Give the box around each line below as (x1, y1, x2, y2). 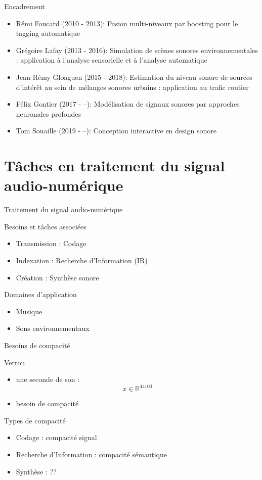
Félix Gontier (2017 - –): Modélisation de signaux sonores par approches (16, 99, 240, 109)
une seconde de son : (16, 374, 80, 385)
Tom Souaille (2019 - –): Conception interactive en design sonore (16, 125, 216, 136)
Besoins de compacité (4, 340, 70, 350)
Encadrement (4, 1, 45, 11)
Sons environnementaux (16, 323, 90, 333)
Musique (16, 306, 42, 316)
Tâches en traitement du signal (4, 155, 225, 176)
